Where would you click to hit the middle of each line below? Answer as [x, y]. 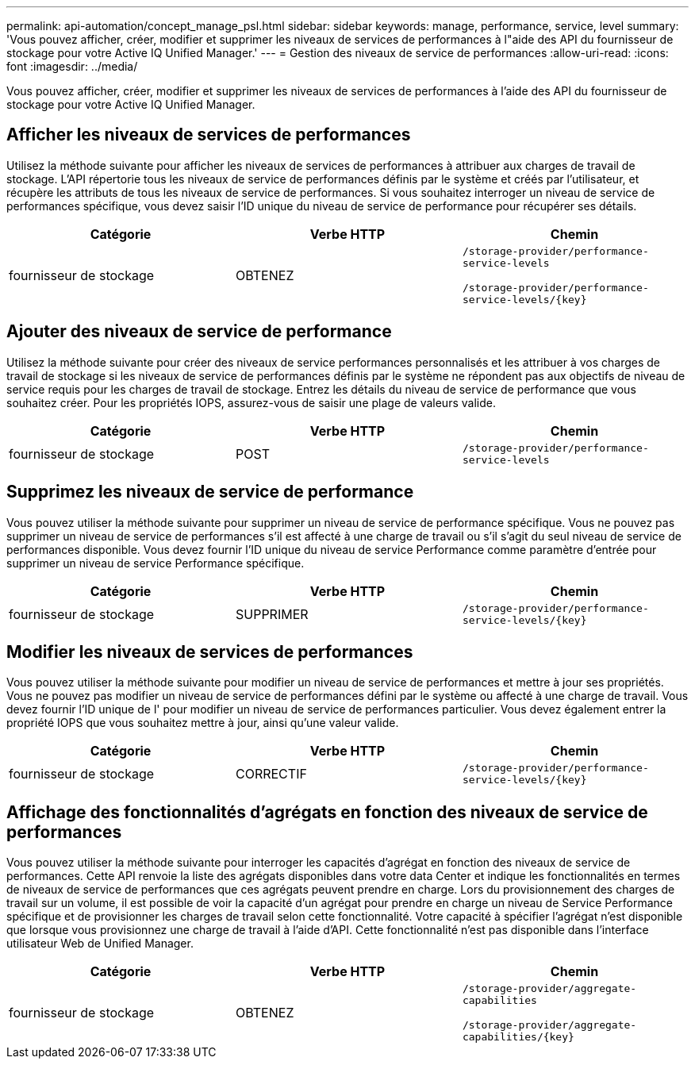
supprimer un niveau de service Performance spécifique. [156, 563]
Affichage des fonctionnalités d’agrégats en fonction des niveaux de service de [327, 812]
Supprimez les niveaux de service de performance [210, 492]
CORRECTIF [271, 774]
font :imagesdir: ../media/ [72, 66]
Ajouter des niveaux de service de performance [199, 332]
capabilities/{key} [518, 1037]
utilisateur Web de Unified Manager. [100, 944]
